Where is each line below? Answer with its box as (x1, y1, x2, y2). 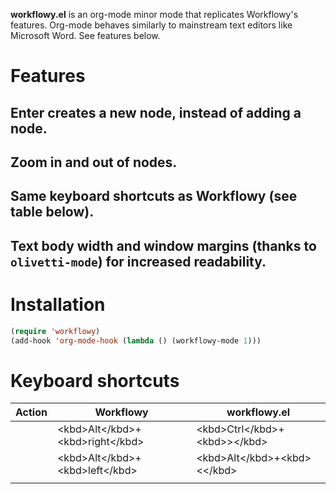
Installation (10, 293, 106, 316)
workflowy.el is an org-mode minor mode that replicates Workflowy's (10, 9, 299, 20)
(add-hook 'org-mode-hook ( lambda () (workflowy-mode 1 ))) (10, 335, 262, 346)
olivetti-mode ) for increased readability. (10, 253, 267, 270)
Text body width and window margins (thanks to (10, 237, 317, 254)
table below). (10, 204, 95, 221)
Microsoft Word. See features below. (10, 30, 161, 41)
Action (15, 405, 48, 419)
